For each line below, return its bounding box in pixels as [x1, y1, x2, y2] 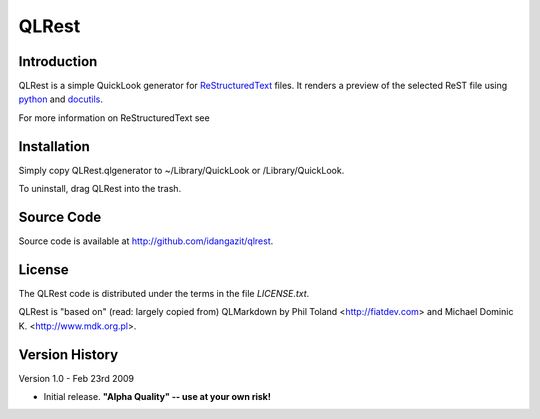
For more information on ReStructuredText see [18, 111, 210, 124]
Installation [18, 138, 90, 155]
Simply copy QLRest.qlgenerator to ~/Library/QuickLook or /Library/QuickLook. [18, 164, 345, 176]
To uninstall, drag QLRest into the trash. [18, 183, 182, 195]
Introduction [18, 53, 98, 70]
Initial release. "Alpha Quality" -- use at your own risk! [43, 391, 272, 403]
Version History [18, 346, 119, 363]
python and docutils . [18, 93, 104, 105]
